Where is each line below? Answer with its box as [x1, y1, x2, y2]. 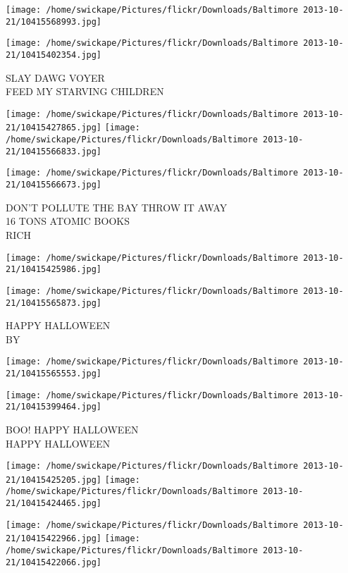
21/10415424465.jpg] [6, 498, 102, 509]
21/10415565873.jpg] [6, 297, 102, 308]
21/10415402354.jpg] [6, 49, 102, 60]
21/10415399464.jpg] [6, 402, 102, 412]
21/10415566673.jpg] [6, 180, 102, 190]
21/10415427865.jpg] [6, 123, 102, 133]
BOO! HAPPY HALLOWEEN [6, 421, 139, 436]
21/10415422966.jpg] [6, 534, 102, 544]
